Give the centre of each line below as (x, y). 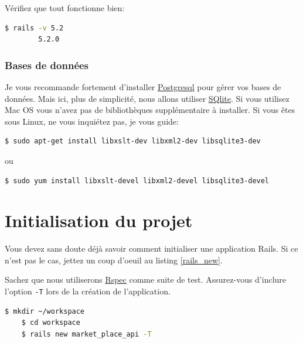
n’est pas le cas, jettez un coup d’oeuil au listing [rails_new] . (114, 260)
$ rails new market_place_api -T (86, 334)
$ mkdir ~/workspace (45, 311)
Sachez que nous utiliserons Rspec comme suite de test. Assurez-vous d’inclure (146, 279)
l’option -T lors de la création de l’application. (88, 291)
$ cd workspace (51, 323)
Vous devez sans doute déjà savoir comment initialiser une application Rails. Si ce (151, 248)
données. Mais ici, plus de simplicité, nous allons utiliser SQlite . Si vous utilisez (147, 98)
